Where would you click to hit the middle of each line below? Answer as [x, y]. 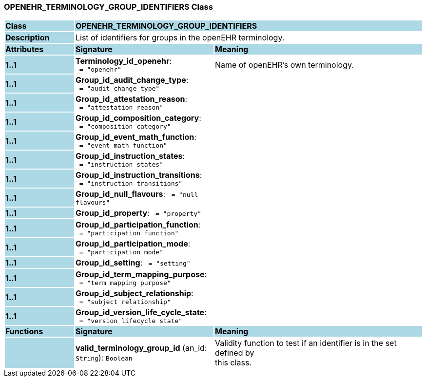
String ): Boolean [104, 358]
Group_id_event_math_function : [136, 137]
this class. [233, 363]
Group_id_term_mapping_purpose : [141, 275]
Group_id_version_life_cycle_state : [141, 313]
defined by [234, 353]
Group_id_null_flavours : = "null [137, 194]
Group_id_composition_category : [138, 118]
